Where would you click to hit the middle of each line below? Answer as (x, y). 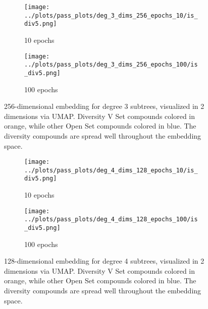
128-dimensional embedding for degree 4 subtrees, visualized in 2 (104, 261)
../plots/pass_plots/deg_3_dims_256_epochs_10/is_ (111, 15)
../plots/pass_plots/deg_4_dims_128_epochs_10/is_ (111, 170)
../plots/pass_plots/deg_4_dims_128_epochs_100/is (111, 220)
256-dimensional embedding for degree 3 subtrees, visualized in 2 (104, 106)
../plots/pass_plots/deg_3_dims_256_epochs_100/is (111, 65)
